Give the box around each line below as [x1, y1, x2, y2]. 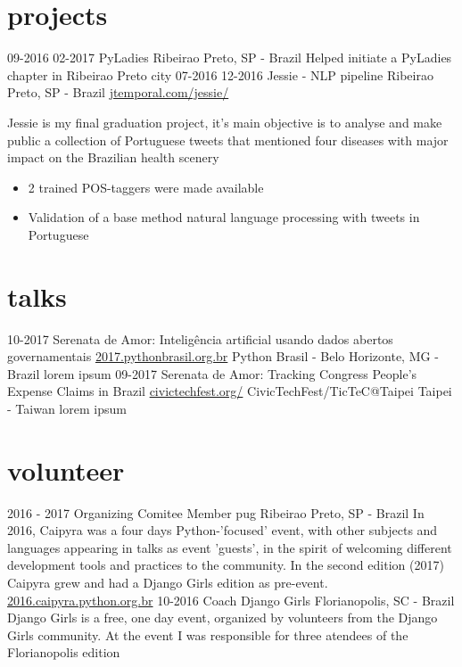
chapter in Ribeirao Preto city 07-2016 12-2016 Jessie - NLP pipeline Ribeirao [7, 65, 433, 84]
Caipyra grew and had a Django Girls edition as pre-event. [7, 573, 328, 592]
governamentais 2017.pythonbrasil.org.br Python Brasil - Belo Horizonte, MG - [7, 347, 439, 366]
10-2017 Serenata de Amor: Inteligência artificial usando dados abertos [7, 329, 393, 348]
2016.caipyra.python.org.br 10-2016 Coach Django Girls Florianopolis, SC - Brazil [7, 590, 455, 609]
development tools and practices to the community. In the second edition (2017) [7, 556, 444, 574]
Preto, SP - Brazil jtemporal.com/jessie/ [7, 83, 229, 102]
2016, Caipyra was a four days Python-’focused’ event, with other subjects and [7, 521, 438, 539]
